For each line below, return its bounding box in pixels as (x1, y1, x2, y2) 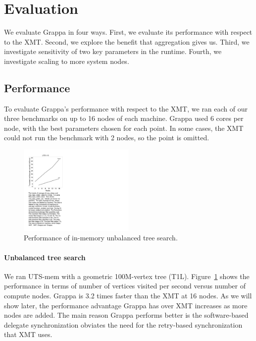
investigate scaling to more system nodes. (4, 56, 129, 66)
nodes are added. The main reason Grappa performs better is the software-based (4, 310, 249, 320)
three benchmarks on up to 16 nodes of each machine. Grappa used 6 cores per (4, 113, 244, 123)
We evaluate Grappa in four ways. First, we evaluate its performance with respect (4, 27, 253, 37)
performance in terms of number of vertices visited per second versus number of (4, 281, 246, 291)
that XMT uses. (4, 329, 52, 340)
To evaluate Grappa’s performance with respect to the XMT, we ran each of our (4, 103, 248, 114)
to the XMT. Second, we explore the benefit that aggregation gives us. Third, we (4, 36, 250, 47)
